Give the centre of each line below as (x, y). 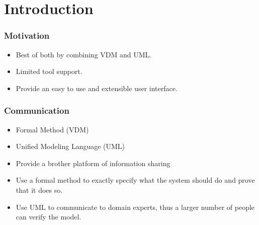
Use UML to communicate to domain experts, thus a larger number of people (135, 207)
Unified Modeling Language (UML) (70, 146)
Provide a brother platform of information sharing (93, 163)
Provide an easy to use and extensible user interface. (97, 88)
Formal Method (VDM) (52, 129)
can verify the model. (49, 217)
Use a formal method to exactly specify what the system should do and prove (135, 180)
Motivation (27, 35)
